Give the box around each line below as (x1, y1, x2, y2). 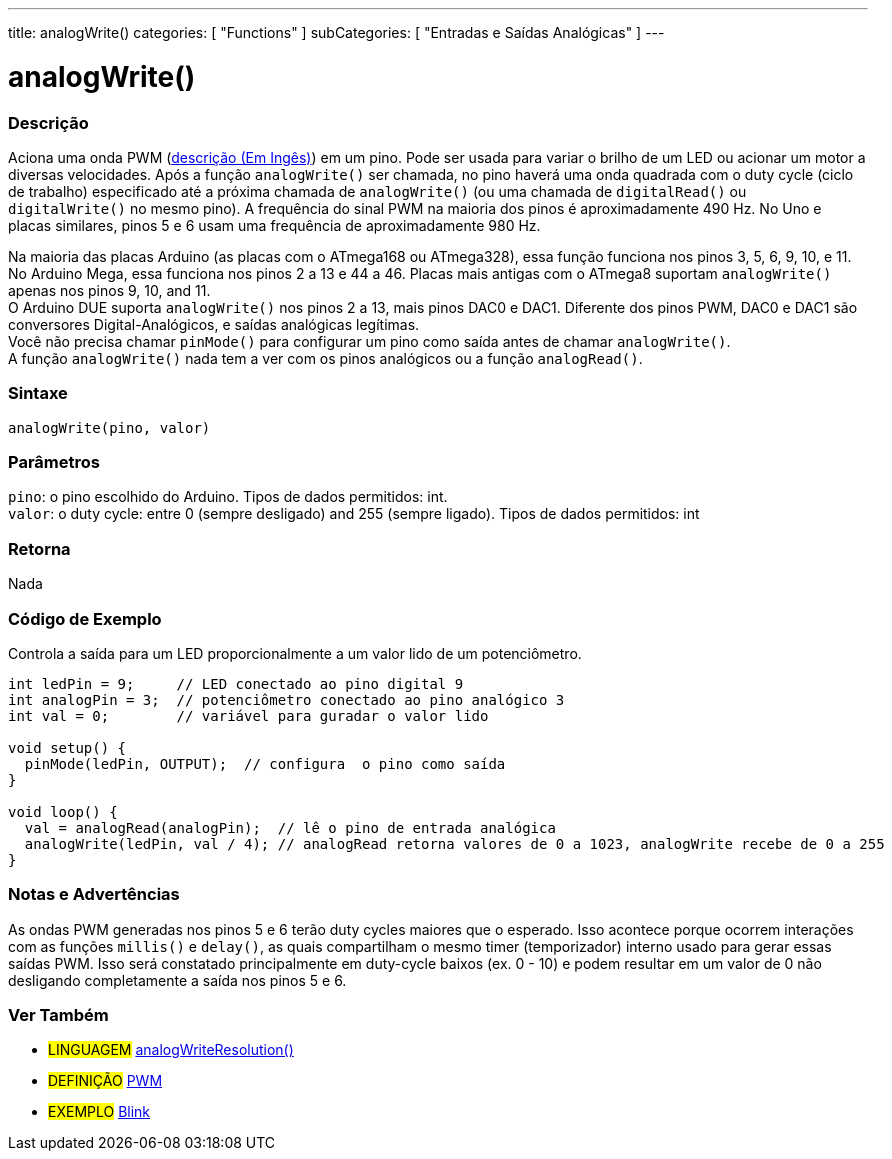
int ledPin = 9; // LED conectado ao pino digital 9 (8, 675, 464, 692)
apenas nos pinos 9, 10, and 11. (8, 281, 211, 299)
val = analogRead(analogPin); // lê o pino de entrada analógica (24, 819, 556, 836)
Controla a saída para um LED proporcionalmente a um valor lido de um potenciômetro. (8, 644, 582, 662)
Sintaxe (8, 383, 68, 404)
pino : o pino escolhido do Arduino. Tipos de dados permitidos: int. (8, 488, 448, 506)
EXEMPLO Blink (48, 1103, 151, 1121)
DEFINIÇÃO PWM (48, 1072, 163, 1090)
